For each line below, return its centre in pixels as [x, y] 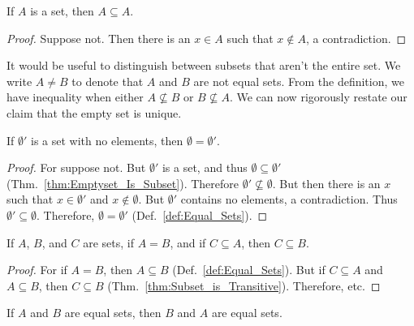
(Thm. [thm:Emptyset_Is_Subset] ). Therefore [123, 183]
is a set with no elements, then [107, 140]
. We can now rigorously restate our [318, 97]
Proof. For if [37, 270]
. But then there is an [326, 183]
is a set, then [62, 11]
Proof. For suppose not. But [76, 167]
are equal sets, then [113, 313]
